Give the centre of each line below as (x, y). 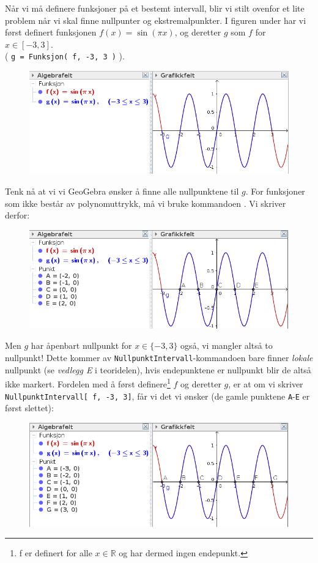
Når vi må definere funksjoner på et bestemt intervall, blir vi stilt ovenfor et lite (155, 8)
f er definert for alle (56, 553)
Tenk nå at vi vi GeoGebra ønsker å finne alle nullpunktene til (122, 191)
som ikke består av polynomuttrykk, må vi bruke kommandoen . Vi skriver (146, 203)
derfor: (17, 215)
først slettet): (29, 408)
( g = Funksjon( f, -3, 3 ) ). (65, 56)
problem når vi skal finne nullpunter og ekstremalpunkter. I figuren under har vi (156, 20)
